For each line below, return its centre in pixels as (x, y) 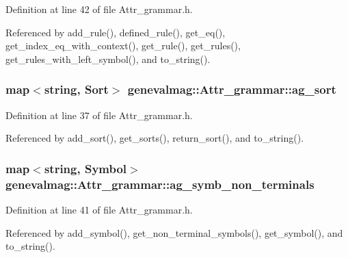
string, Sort (76, 89)
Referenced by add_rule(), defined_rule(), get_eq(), (116, 32)
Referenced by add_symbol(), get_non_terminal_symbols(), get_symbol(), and (174, 232)
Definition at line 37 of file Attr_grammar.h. (99, 115)
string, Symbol (85, 168)
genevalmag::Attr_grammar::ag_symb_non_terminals (160, 184)
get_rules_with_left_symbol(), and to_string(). (108, 59)
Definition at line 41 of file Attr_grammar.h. (99, 209)
